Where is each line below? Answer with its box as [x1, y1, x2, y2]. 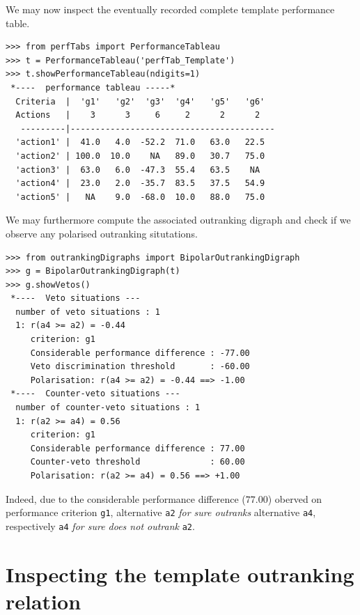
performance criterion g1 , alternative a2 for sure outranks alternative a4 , [6, 505, 316, 520]
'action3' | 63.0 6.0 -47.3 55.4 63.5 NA [15, 164, 260, 175]
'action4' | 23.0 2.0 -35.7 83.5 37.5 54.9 [15, 178, 265, 189]
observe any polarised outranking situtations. [6, 226, 198, 240]
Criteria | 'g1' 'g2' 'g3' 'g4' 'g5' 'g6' [15, 96, 265, 107]
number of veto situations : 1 [15, 306, 160, 317]
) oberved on [267, 491, 322, 506]
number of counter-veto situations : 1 [15, 403, 201, 413]
